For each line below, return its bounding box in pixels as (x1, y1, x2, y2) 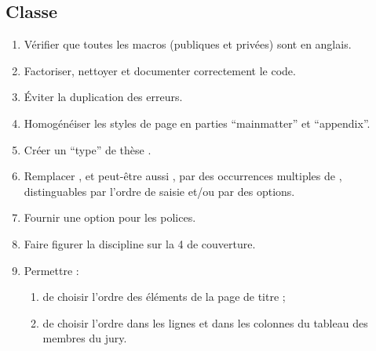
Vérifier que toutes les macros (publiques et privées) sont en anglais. (24, 36, 352, 52)
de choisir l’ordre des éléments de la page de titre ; (42, 288, 286, 305)
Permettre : (24, 262, 79, 278)
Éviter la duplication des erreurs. (24, 89, 183, 105)
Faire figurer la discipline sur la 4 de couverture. (24, 235, 256, 251)
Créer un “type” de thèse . (24, 141, 151, 157)
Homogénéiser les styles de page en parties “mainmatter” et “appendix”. (24, 114, 371, 131)
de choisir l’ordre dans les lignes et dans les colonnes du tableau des (42, 314, 368, 331)
